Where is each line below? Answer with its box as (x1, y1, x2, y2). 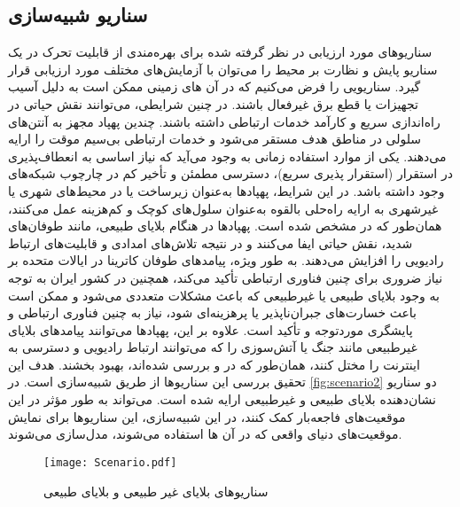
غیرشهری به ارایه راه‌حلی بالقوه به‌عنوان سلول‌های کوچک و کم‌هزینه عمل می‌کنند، (8, 199, 439, 217)
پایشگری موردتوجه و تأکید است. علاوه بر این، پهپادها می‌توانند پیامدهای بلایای (8, 320, 413, 339)
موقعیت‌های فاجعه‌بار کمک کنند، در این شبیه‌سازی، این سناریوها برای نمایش (8, 407, 406, 425)
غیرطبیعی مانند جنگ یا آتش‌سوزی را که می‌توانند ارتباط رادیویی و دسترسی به (8, 338, 417, 356)
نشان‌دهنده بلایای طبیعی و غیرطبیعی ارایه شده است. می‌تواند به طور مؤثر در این (8, 390, 436, 409)
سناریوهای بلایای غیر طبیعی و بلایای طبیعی (43, 481, 269, 500)
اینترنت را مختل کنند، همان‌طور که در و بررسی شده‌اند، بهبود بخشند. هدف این (8, 355, 420, 373)
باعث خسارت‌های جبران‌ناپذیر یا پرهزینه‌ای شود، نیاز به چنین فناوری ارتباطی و (8, 303, 417, 322)
